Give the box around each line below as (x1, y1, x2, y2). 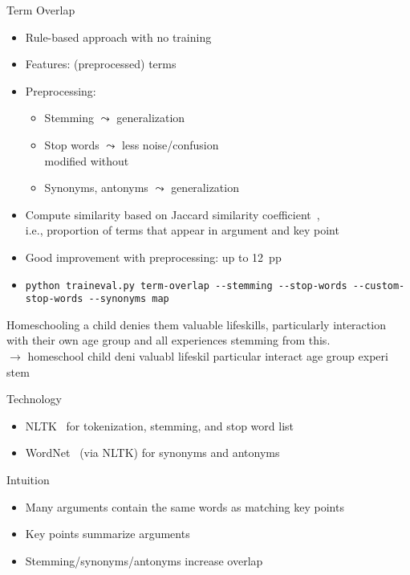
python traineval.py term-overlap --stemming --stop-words (25, 279, 347, 292)
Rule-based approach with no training (25, 28, 212, 45)
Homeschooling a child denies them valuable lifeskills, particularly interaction (6, 316, 386, 332)
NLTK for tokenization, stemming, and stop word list (25, 417, 294, 434)
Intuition (6, 471, 50, 487)
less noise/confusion (122, 136, 219, 153)
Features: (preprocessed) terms (25, 55, 177, 72)
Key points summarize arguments (25, 525, 190, 542)
